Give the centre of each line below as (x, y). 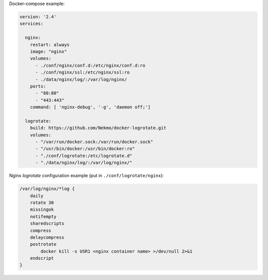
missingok (42, 210)
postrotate (43, 244)
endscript (42, 258)
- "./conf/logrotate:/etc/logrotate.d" (84, 156)
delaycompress (47, 237)
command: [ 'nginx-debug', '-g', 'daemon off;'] (90, 107)
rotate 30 (42, 203)
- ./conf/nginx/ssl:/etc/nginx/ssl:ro (83, 72)
